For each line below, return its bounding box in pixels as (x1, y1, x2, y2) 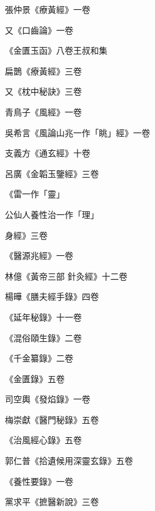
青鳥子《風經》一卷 (5, 105, 82, 118)
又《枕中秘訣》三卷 (5, 85, 82, 98)
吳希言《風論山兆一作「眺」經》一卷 (5, 126, 150, 139)
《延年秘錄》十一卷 (5, 310, 82, 323)
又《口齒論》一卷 (5, 23, 73, 36)
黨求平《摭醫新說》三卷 (5, 495, 99, 508)
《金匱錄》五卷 (5, 372, 65, 385)
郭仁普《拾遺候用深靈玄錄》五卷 (5, 454, 133, 467)
